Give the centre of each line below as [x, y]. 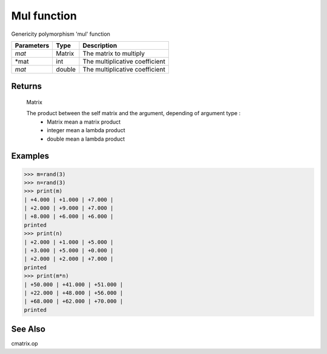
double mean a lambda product [86, 139]
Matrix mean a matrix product [84, 122]
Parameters [32, 45]
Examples [30, 156]
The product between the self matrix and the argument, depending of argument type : [134, 113]
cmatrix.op [25, 344]
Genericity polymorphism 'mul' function [61, 34]
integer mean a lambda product [86, 130]
